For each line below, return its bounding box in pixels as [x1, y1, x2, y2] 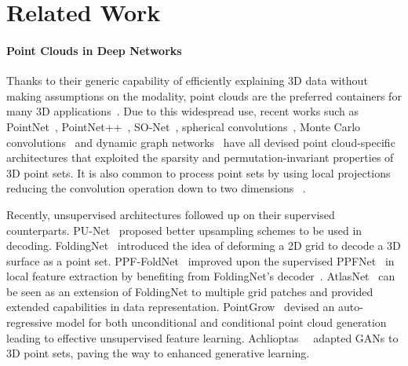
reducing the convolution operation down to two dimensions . [6, 180, 306, 196]
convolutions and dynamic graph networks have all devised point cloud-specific [6, 134, 395, 150]
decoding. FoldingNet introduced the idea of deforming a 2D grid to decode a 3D [6, 237, 401, 254]
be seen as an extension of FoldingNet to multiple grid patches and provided [6, 283, 373, 299]
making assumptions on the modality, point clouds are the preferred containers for [6, 87, 402, 104]
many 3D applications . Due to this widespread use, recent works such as [6, 103, 359, 119]
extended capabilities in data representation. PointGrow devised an [6, 298, 335, 315]
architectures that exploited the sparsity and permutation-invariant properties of [6, 149, 394, 166]
